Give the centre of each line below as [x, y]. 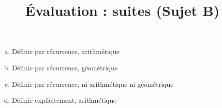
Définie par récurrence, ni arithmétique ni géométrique [93, 84]
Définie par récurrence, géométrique [65, 67]
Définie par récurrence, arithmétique [66, 51]
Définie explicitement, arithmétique [64, 100]
